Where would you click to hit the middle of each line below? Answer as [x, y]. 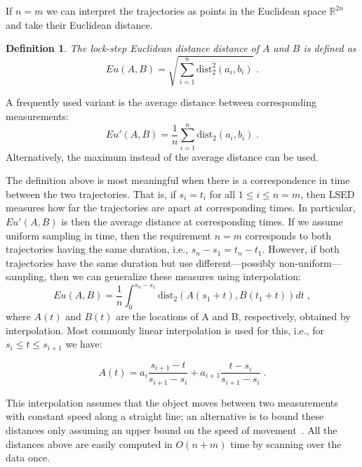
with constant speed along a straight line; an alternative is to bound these [165, 416]
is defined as [330, 48]
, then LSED [328, 193]
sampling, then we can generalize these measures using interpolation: [153, 276]
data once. [28, 458]
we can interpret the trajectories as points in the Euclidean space [186, 11]
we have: [84, 344]
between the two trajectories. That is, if [91, 193]
